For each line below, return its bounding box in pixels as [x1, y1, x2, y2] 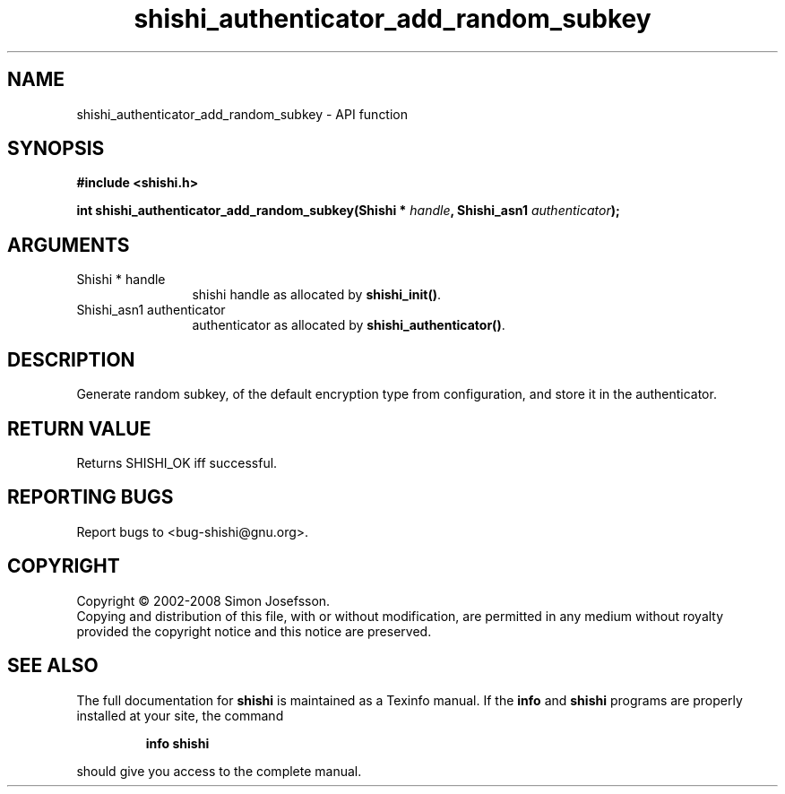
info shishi [145, 735, 210, 751]
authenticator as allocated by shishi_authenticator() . [192, 317, 505, 333]
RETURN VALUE [7, 417, 151, 440]
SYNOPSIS [7, 137, 105, 160]
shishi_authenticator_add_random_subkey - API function [76, 106, 409, 122]
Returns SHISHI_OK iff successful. [76, 454, 278, 470]
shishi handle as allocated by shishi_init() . [192, 287, 441, 303]
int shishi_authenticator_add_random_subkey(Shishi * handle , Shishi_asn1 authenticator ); [76, 203, 620, 219]
